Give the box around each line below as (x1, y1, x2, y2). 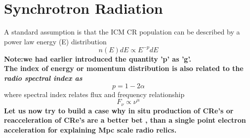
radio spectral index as (4, 73, 83, 83)
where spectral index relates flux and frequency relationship (4, 89, 185, 99)
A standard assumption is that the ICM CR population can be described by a (4, 27, 240, 37)
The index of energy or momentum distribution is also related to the (4, 63, 244, 73)
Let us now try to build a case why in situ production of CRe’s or (4, 105, 234, 115)
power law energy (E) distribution (4, 36, 107, 46)
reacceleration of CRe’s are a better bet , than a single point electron (4, 115, 246, 125)
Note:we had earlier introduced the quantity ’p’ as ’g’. (4, 53, 192, 64)
